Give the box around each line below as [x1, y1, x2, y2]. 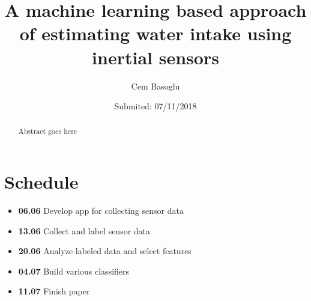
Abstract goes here [18, 126, 77, 136]
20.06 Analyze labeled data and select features [18, 245, 192, 257]
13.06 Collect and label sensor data [18, 224, 151, 237]
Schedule [4, 169, 79, 194]
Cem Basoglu [131, 79, 180, 92]
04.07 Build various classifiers [18, 264, 130, 277]
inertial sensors [92, 44, 219, 69]
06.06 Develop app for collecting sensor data [18, 204, 184, 217]
